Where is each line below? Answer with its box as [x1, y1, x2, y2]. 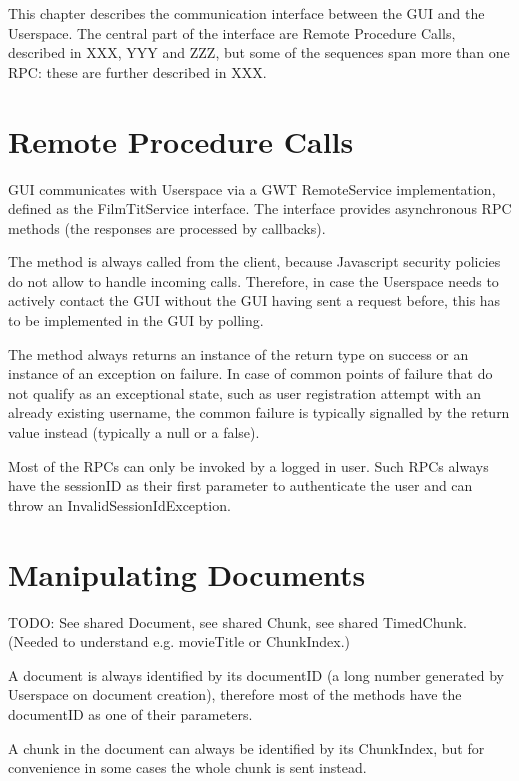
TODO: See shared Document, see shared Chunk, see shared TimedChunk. [8, 611, 467, 632]
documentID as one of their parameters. [8, 703, 253, 724]
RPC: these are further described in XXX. [8, 61, 267, 82]
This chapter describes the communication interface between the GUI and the [8, 3, 485, 23]
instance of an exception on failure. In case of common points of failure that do [8, 363, 493, 384]
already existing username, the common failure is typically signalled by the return [8, 402, 510, 423]
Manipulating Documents [8, 553, 366, 594]
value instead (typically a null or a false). [8, 422, 260, 443]
